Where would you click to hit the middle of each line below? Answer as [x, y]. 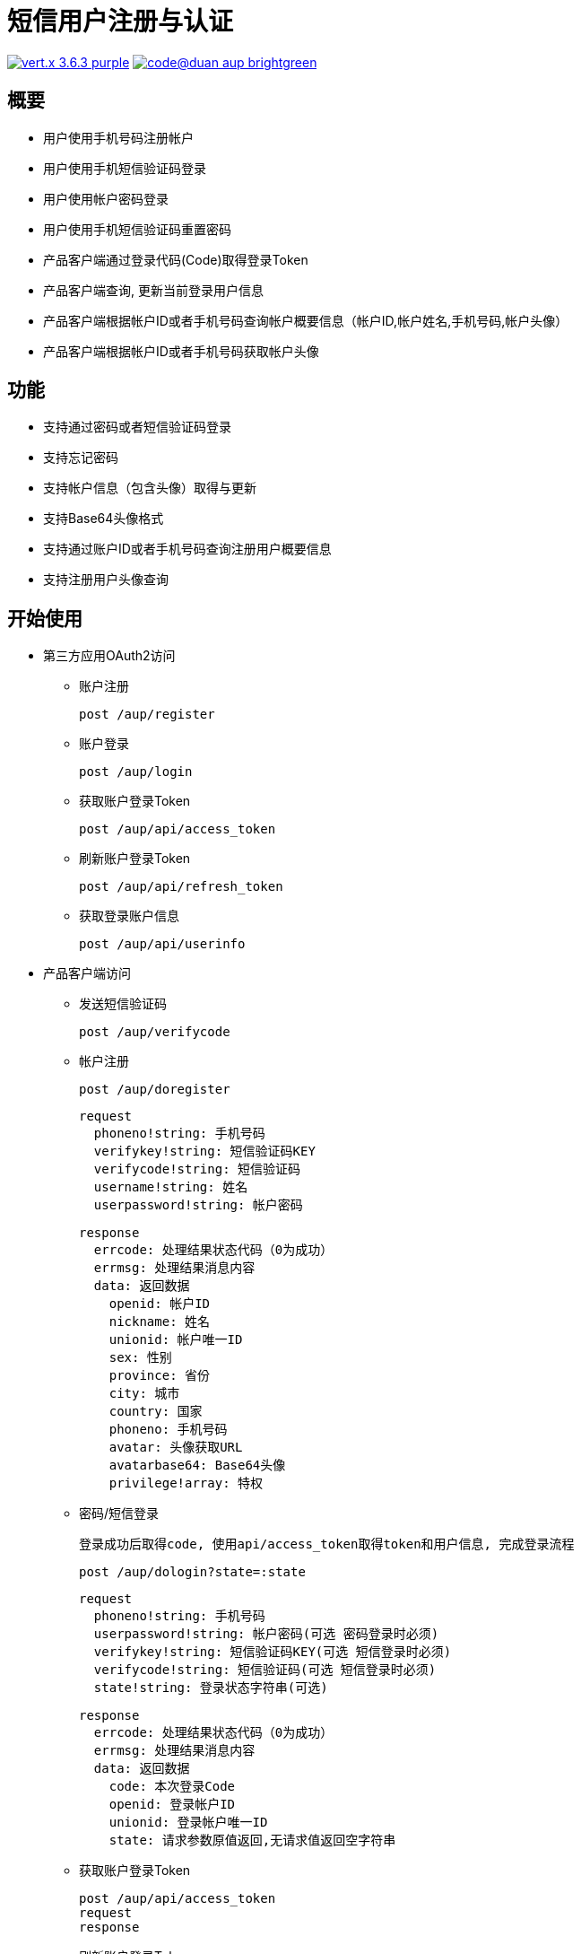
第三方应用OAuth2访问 [109, 656]
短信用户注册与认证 [121, 22]
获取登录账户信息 [129, 916]
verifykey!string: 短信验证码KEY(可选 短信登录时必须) [273, 1652]
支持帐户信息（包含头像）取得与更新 [150, 488]
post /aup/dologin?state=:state [192, 1572]
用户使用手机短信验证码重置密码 [137, 229]
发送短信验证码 [123, 1004]
